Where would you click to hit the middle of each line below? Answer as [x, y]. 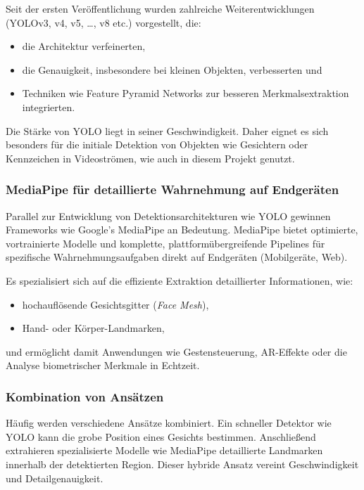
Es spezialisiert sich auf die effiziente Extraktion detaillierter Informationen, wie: [180, 280]
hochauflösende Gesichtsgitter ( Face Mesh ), [115, 304]
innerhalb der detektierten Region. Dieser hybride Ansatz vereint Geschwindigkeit [182, 464]
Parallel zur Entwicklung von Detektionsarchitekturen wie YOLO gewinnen [168, 215]
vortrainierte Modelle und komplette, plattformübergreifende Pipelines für [165, 243]
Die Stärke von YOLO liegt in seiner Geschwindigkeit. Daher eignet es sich [167, 130]
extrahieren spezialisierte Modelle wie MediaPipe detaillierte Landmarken [164, 450]
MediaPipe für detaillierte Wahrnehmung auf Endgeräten [172, 189]
